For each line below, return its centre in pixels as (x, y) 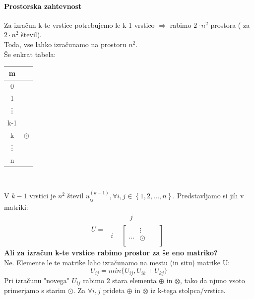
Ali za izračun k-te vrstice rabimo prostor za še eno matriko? (111, 253)
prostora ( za (230, 25)
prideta (114, 290)
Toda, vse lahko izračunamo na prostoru (65, 44)
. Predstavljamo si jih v (208, 196)
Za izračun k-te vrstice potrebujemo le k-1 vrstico (79, 25)
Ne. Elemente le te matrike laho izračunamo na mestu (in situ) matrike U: (117, 262)
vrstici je (43, 196)
